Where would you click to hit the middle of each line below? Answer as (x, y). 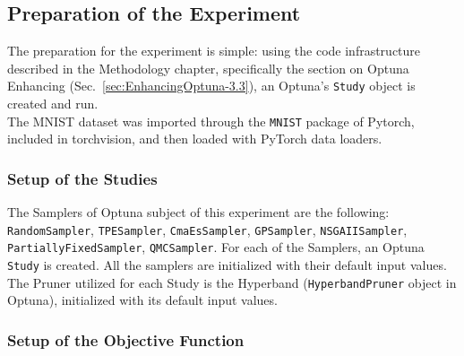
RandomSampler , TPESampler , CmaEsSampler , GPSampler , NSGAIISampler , (207, 229)
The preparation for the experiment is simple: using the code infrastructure (214, 51)
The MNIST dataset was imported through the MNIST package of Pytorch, (211, 121)
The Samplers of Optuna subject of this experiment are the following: (198, 212)
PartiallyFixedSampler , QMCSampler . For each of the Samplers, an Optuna (216, 247)
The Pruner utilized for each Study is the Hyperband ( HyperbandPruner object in (232, 282)
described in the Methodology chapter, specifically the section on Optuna (208, 68)
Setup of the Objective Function (126, 339)
